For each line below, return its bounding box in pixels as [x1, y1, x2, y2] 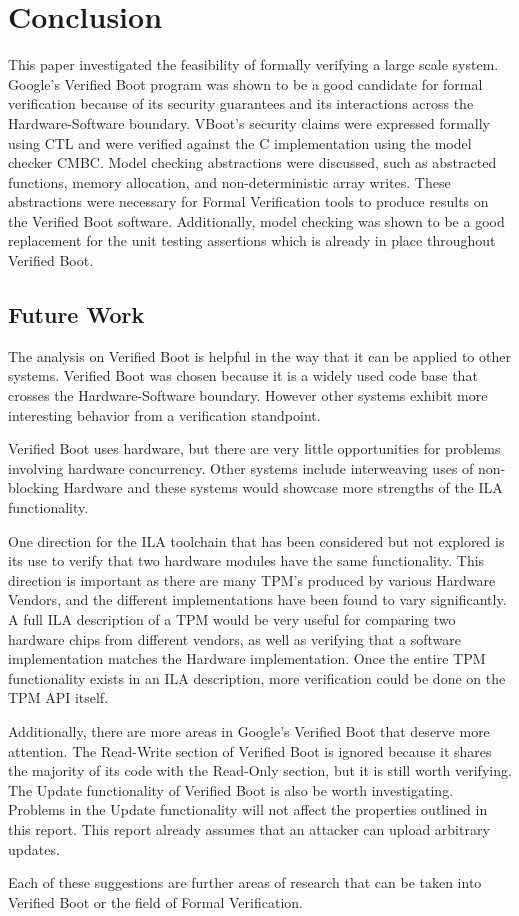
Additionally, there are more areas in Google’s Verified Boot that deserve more [8, 720, 490, 741]
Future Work [8, 299, 145, 330]
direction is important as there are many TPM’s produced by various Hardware [8, 569, 496, 590]
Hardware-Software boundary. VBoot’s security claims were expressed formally [8, 112, 490, 133]
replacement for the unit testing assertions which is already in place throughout [8, 230, 496, 251]
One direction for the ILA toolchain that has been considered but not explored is [8, 530, 505, 551]
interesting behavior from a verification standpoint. [8, 404, 321, 425]
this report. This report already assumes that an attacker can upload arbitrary [8, 818, 490, 839]
